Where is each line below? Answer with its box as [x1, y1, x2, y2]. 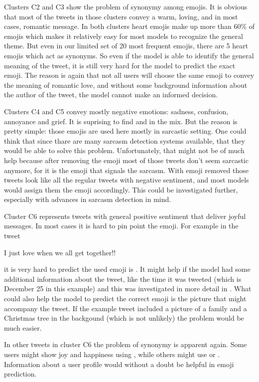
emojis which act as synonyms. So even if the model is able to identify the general [4, 50, 254, 60]
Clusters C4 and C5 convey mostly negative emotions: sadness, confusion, [4, 106, 229, 116]
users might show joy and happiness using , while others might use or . [4, 349, 220, 359]
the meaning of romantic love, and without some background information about [4, 79, 248, 90]
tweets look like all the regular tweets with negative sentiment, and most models [4, 175, 249, 185]
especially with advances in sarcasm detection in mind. [4, 194, 171, 204]
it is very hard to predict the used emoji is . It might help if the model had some [4, 264, 251, 274]
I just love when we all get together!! [4, 247, 116, 257]
